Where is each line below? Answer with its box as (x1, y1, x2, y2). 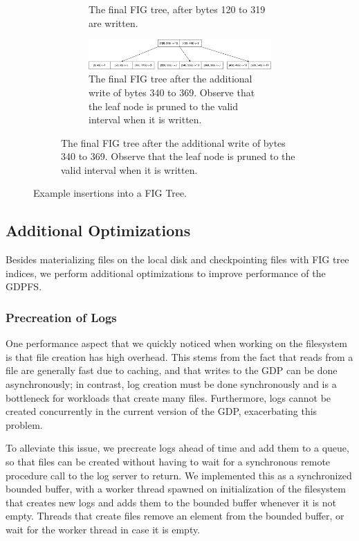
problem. (6, 417, 43, 432)
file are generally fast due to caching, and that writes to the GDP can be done (6, 363, 338, 378)
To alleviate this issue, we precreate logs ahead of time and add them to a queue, (6, 441, 349, 455)
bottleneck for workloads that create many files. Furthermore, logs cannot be (6, 390, 331, 405)
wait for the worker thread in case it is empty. (6, 522, 201, 536)
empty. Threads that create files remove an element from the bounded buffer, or (6, 508, 344, 523)
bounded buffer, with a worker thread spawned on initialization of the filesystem (6, 481, 346, 496)
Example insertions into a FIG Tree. (33, 186, 187, 200)
